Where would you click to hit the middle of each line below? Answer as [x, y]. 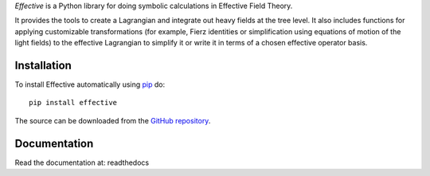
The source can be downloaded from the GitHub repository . [113, 120]
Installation [43, 65]
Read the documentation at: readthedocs [82, 162]
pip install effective [73, 103]
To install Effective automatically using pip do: [90, 84]
